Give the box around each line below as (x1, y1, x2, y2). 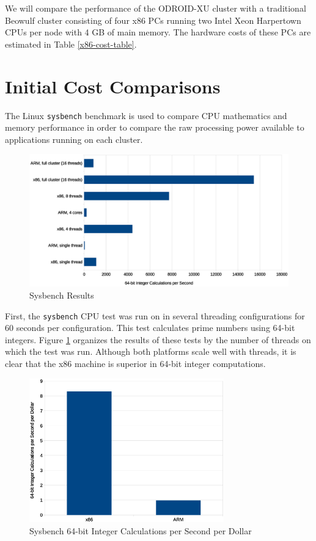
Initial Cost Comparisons (5, 73, 221, 98)
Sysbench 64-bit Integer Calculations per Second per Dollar (29, 524, 252, 537)
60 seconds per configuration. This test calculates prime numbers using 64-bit (5, 321, 295, 334)
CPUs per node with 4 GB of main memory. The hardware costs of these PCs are (5, 26, 311, 38)
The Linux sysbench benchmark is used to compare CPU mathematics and (5, 109, 287, 122)
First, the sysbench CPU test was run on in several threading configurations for (5, 309, 305, 322)
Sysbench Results (29, 288, 94, 301)
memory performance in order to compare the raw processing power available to (5, 121, 304, 134)
